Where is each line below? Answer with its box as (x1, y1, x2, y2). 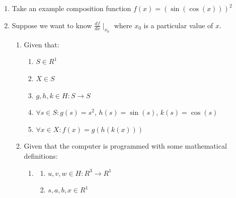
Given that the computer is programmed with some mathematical (24, 141, 227, 151)
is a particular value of (143, 20, 213, 30)
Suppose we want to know (12, 20, 92, 30)
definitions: (24, 150, 58, 161)
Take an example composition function (12, 3, 131, 13)
